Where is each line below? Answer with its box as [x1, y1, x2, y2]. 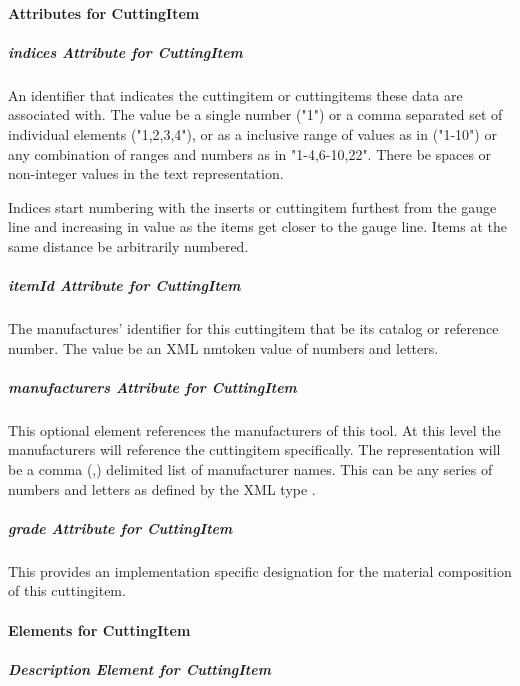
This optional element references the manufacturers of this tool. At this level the [8, 419, 501, 440]
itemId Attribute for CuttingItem [8, 275, 241, 296]
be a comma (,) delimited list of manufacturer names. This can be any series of [8, 459, 493, 479]
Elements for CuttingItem [8, 619, 191, 640]
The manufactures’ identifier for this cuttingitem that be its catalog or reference [8, 318, 499, 339]
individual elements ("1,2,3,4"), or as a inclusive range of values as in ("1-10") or [8, 123, 497, 144]
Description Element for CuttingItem [8, 658, 271, 679]
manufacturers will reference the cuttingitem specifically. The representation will [8, 439, 501, 460]
